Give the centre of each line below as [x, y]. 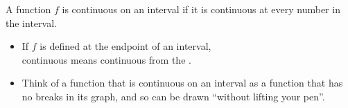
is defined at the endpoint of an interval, [125, 46]
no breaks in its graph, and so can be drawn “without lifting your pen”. [173, 96]
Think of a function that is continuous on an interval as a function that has [182, 83]
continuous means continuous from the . [106, 59]
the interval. [31, 22]
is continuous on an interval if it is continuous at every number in [201, 9]
